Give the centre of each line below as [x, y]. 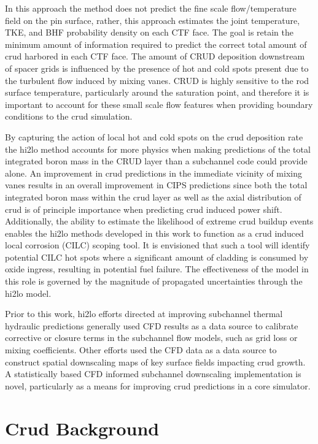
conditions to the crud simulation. [69, 116]
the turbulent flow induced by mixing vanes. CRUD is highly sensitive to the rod [157, 80]
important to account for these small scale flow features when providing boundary [159, 104]
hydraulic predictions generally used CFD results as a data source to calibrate [152, 325]
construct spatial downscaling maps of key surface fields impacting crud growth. [155, 362]
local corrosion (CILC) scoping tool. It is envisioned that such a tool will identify [157, 245]
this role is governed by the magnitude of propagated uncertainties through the [154, 281]
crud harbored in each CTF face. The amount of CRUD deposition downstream [155, 56]
